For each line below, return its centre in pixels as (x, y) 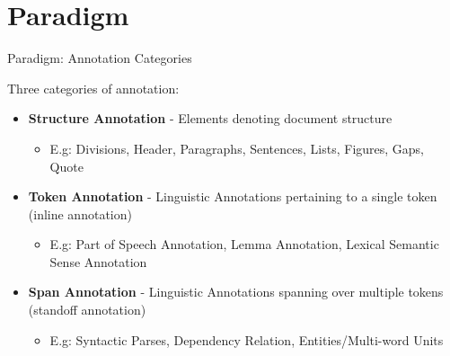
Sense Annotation (98, 261)
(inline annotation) (80, 214)
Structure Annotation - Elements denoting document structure (210, 118)
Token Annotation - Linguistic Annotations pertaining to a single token (233, 196)
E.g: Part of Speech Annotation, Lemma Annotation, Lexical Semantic (244, 244)
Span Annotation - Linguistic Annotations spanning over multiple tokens (236, 292)
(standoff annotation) (87, 310)
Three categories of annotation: (93, 88)
